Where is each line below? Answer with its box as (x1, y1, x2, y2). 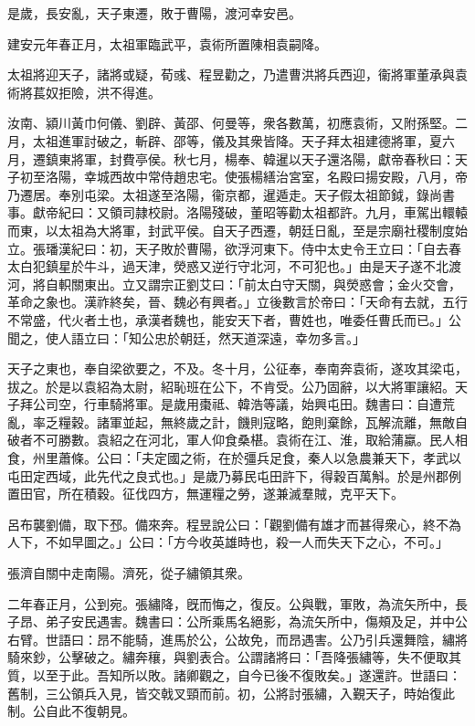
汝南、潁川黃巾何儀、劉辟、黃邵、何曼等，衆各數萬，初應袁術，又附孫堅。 (7, 113, 455, 132)
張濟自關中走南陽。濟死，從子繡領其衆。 (7, 563, 250, 583)
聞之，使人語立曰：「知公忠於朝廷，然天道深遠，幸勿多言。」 (7, 328, 365, 347)
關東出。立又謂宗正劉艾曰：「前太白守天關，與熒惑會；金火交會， (70, 274, 461, 293)
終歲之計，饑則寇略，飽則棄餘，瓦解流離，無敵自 (173, 412, 468, 431)
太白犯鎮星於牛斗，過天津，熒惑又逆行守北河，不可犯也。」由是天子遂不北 (7, 257, 449, 276)
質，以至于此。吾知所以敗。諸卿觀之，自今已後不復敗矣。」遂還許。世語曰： (7, 666, 461, 684)
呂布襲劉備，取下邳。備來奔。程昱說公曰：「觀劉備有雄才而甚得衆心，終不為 (7, 514, 461, 533)
